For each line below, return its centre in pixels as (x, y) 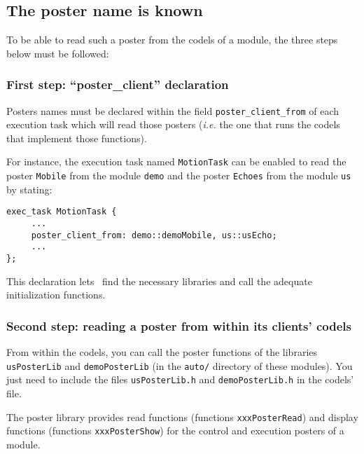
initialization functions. (56, 295)
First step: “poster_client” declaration (118, 84)
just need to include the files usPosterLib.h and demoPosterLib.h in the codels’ (180, 379)
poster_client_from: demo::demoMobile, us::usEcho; (154, 235)
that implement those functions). (77, 138)
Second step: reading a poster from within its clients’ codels (179, 325)
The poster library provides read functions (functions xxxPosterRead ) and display (182, 417)
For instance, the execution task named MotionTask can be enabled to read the (176, 161)
